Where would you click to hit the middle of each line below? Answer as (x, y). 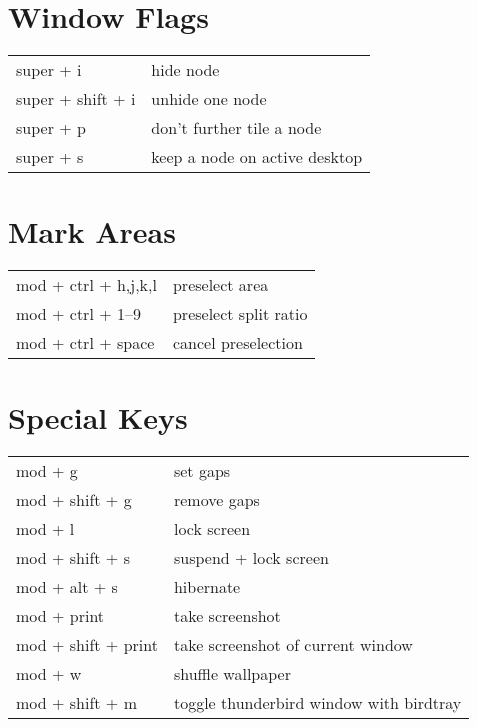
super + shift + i (76, 99)
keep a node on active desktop (257, 157)
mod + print (60, 616)
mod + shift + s (73, 558)
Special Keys (98, 417)
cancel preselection (237, 343)
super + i (49, 70)
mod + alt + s (67, 587)
